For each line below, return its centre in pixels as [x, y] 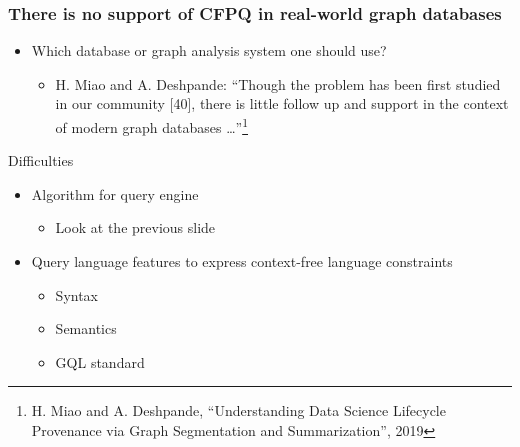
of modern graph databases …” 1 [152, 125]
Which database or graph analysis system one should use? [209, 50]
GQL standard [100, 361]
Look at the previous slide [135, 227]
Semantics [86, 328]
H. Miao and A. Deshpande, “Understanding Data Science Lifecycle [238, 410]
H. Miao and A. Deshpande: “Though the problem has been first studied [278, 83]
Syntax [76, 294]
